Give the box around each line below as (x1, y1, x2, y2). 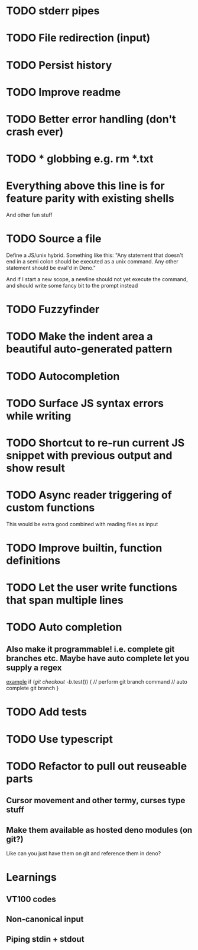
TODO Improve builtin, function (6, 542, 163, 555)
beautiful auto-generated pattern (6, 342, 173, 356)
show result (6, 461, 66, 475)
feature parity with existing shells (6, 192, 174, 205)
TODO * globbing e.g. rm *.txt (6, 152, 154, 166)
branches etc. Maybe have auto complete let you (6, 653, 190, 664)
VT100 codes (6, 894, 56, 904)
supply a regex (6, 662, 62, 672)
